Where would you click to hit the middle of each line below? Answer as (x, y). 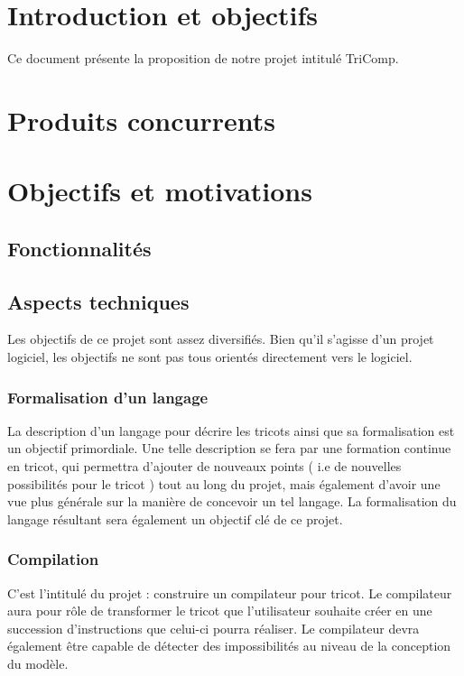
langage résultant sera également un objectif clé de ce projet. (175, 519)
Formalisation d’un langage (108, 397)
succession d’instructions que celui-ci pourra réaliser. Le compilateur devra (213, 628)
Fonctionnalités (79, 248)
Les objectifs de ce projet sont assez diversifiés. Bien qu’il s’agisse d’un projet (221, 339)
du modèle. (38, 664)
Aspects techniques (98, 301)
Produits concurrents (141, 120)
